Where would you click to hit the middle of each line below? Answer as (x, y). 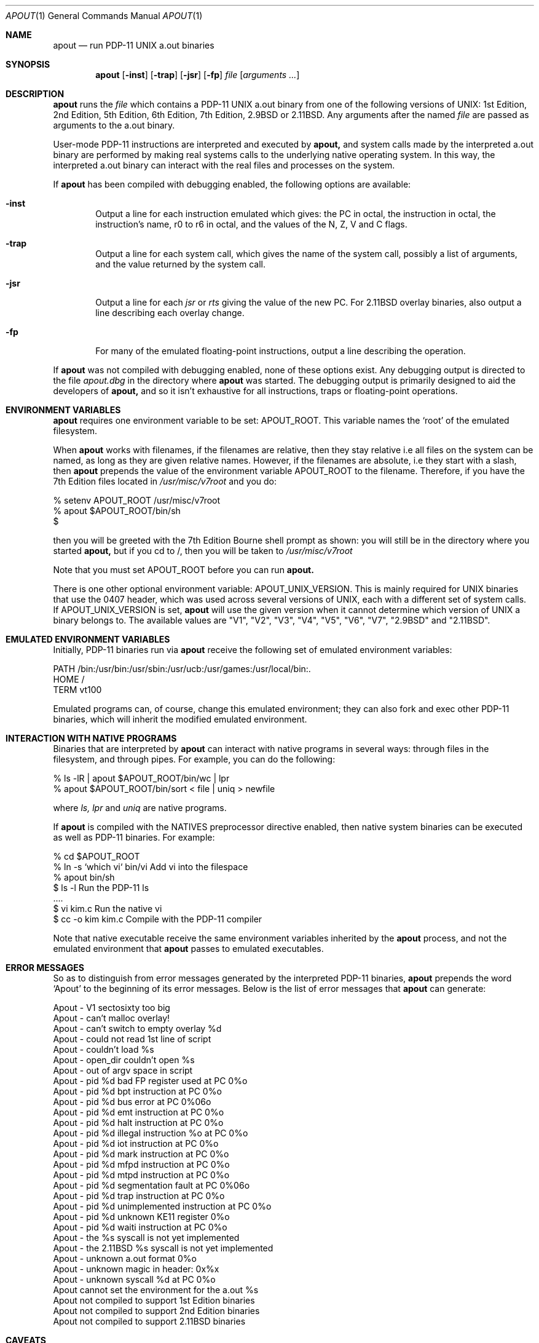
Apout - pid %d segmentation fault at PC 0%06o (151, 1185)
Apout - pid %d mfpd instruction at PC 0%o (141, 1164)
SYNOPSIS (28, 64)
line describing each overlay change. (170, 313)
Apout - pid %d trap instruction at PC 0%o (139, 1196)
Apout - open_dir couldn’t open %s (124, 1060)
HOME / (69, 679)
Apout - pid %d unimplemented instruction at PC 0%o (162, 1206)
